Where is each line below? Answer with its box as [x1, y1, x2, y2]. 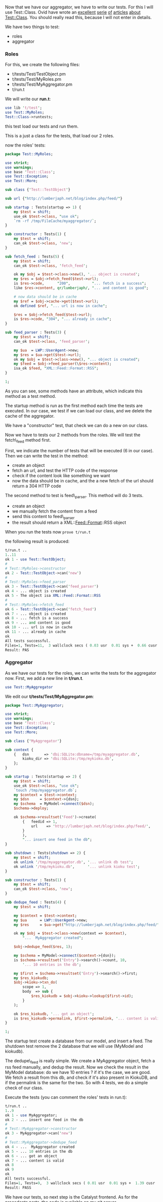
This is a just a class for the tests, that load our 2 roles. [5, 132, 114, 138]
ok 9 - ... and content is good [5, 620, 70, 625]
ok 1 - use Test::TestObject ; [5, 557, 66, 562]
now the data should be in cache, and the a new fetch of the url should [12, 478, 154, 483]
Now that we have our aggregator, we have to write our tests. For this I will [5, 4, 154, 10]
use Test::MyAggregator [5, 684, 53, 689]
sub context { [5, 747, 34, 752]
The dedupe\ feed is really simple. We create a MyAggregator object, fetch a [5, 1058, 155, 1065]
